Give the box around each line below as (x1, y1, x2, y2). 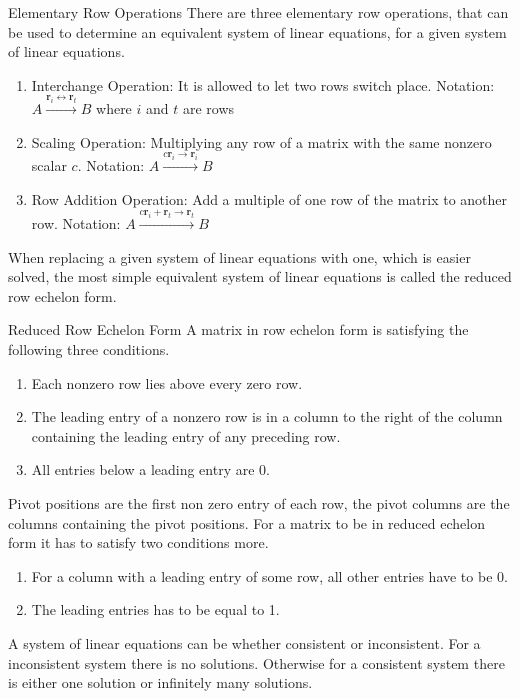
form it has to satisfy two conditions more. (8, 532, 269, 553)
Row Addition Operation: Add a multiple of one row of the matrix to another (31, 188, 508, 209)
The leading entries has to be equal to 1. (31, 599, 280, 620)
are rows (182, 98, 235, 119)
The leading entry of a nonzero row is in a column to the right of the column (31, 406, 503, 427)
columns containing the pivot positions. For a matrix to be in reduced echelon (8, 512, 485, 533)
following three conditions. (8, 338, 170, 359)
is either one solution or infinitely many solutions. (8, 672, 313, 693)
